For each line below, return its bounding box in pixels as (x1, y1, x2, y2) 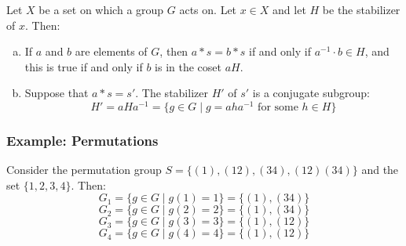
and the (361, 161, 399, 178)
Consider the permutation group (6, 161, 162, 178)
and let (272, 2, 306, 17)
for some (258, 102, 298, 114)
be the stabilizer (322, 2, 401, 17)
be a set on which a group (38, 2, 164, 17)
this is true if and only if (24, 58, 143, 74)
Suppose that (24, 85, 89, 101)
